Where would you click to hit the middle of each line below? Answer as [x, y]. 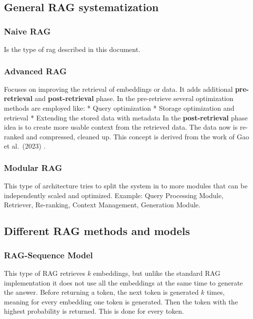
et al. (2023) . [25, 146]
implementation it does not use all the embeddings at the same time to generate [124, 282]
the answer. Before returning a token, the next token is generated [101, 292]
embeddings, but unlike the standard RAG [157, 273]
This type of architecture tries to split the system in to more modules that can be [126, 186]
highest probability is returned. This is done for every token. [94, 311]
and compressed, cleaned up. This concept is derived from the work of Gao [137, 136]
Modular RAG [33, 167]
